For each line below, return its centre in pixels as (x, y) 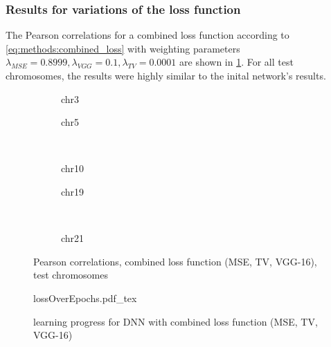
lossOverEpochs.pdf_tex (85, 298)
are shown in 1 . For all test (236, 62)
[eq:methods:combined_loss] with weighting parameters (123, 48)
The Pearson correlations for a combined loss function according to (147, 35)
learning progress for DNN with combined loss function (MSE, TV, (176, 321)
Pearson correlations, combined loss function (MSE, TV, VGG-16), (175, 261)
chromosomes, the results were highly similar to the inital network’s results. (166, 75)
